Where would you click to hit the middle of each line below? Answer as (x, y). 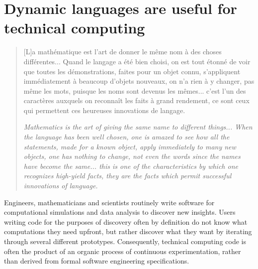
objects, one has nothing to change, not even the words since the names (132, 156)
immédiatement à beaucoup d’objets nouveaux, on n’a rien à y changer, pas (139, 81)
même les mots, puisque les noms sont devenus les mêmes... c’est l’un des (135, 90)
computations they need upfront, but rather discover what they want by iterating (128, 231)
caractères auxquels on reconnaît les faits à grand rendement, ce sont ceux (136, 100)
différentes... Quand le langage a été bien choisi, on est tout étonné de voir (137, 61)
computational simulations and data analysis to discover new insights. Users (120, 212)
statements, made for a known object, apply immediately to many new (130, 146)
